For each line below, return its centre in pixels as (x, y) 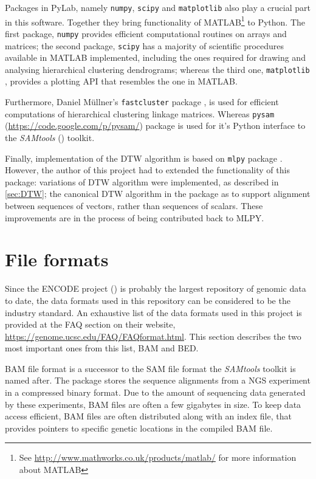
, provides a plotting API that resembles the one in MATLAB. (121, 81)
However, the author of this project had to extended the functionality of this (147, 170)
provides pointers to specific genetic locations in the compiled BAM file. (139, 428)
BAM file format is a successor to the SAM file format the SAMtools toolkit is (150, 368)
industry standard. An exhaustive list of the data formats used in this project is (153, 312)
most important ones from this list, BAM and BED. (102, 348)
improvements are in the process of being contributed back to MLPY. (135, 217)
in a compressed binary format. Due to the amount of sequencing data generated (155, 392)
